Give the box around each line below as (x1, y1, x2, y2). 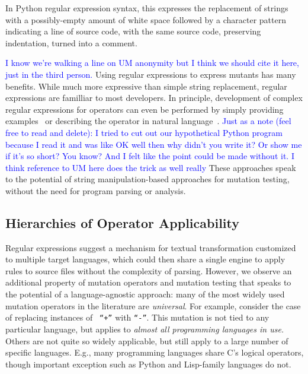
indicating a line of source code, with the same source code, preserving (5, 25, 261, 37)
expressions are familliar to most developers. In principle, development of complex (5, 91, 303, 104)
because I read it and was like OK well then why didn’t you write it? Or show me (5, 138, 302, 150)
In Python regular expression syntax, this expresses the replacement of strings (5, 2, 288, 14)
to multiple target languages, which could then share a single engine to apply (5, 253, 285, 265)
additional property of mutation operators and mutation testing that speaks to (5, 276, 291, 289)
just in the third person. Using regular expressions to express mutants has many (5, 68, 296, 80)
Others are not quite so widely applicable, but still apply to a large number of (5, 334, 288, 347)
